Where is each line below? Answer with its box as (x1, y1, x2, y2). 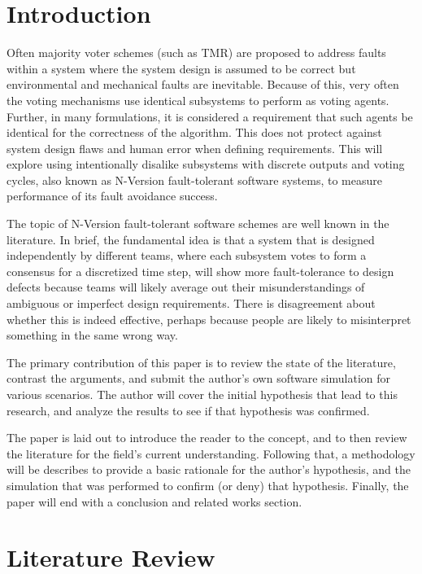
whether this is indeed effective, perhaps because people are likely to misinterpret (7, 310, 411, 327)
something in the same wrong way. (7, 326, 178, 344)
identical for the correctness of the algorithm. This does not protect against (7, 124, 382, 141)
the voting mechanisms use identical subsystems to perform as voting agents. (7, 91, 389, 108)
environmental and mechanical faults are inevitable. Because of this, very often (7, 76, 399, 93)
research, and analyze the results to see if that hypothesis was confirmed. (7, 401, 370, 418)
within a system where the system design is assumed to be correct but (7, 59, 356, 77)
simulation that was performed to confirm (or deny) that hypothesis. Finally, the (7, 476, 409, 493)
